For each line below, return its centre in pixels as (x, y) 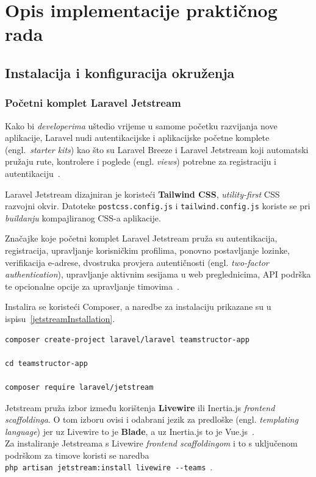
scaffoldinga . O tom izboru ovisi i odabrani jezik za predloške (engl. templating (152, 419)
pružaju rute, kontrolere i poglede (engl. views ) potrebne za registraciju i (141, 161)
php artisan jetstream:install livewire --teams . (109, 467)
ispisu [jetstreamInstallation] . (60, 318)
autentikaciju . (33, 173)
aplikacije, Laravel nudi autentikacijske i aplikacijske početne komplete (137, 138)
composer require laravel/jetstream (79, 387)
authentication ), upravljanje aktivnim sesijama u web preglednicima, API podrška (158, 274)
